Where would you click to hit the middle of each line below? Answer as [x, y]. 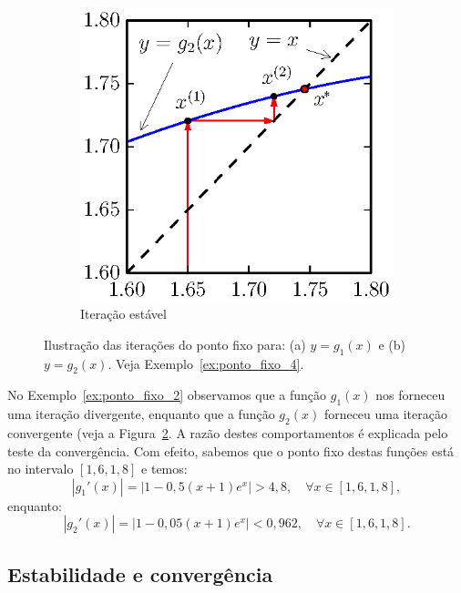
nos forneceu [410, 395]
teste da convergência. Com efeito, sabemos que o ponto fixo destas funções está [231, 450]
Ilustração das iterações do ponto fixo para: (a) [175, 344]
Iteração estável [123, 314]
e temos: [164, 469]
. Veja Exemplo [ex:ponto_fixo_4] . [206, 363]
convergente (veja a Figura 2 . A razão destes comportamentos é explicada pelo [228, 432]
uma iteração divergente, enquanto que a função [141, 414]
